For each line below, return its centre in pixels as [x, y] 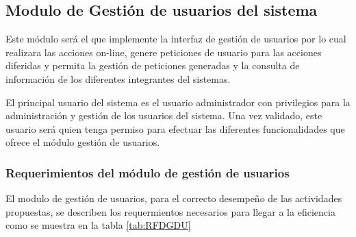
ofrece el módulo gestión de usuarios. [83, 142]
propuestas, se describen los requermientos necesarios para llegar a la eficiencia [170, 211]
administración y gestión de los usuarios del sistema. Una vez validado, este [164, 115]
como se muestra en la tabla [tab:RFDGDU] [98, 225]
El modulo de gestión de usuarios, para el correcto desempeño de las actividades [174, 198]
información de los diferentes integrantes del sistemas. [118, 78]
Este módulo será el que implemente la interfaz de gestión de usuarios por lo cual [176, 39]
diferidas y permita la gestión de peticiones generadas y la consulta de [153, 65]
